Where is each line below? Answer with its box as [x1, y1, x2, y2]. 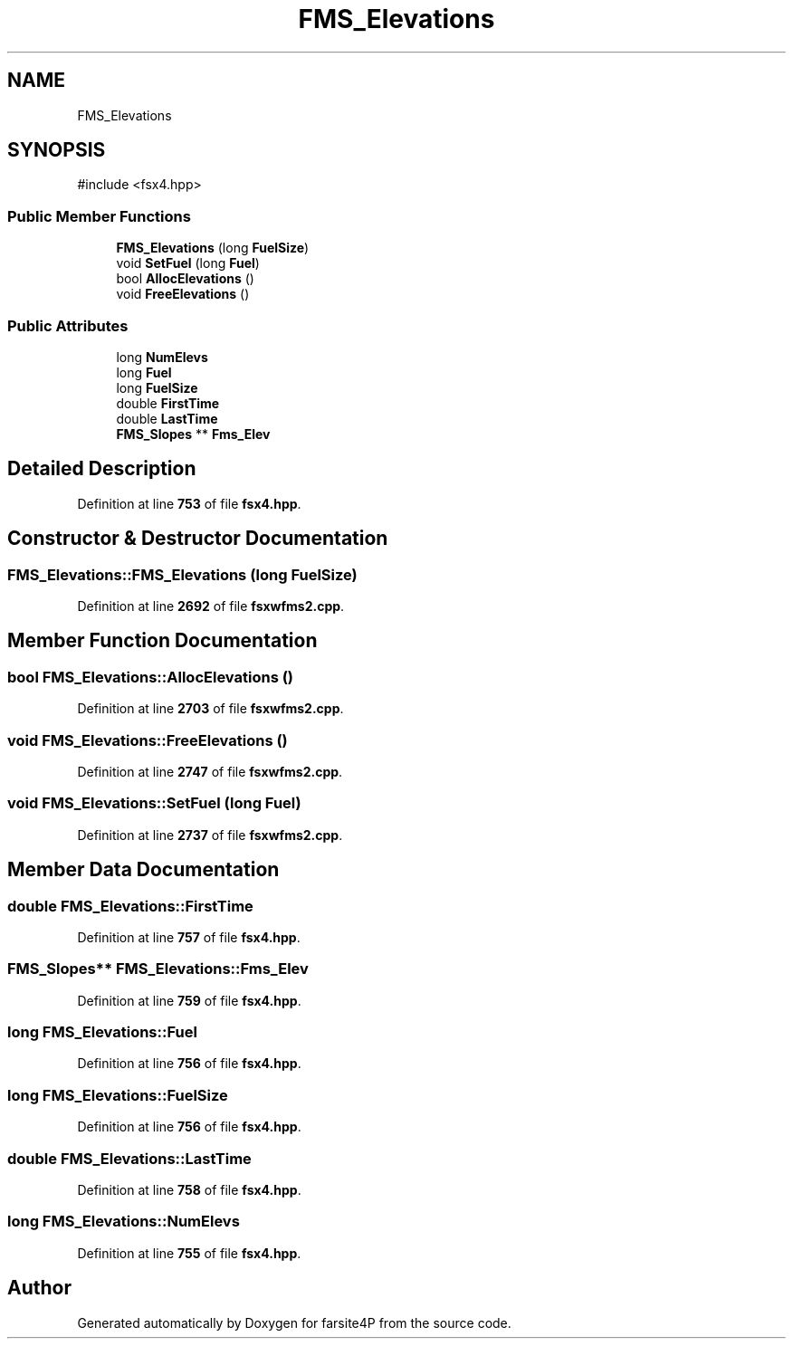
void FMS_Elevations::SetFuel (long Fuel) [7, 794, 301, 813]
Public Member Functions [7, 206, 191, 225]
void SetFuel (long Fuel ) [116, 255, 260, 272]
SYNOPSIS [7, 138, 106, 162]
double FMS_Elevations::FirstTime [7, 896, 253, 915]
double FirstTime [116, 395, 220, 411]
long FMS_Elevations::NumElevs [7, 1212, 240, 1231]
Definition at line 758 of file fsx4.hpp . [77, 1181, 301, 1198]
